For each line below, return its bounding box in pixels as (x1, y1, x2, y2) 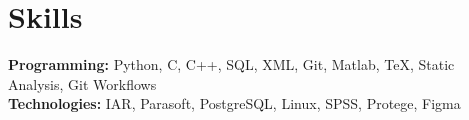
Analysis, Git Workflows (8, 73, 157, 94)
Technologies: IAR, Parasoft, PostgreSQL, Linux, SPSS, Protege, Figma (8, 93, 461, 114)
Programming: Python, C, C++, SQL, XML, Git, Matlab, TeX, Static (8, 54, 455, 75)
